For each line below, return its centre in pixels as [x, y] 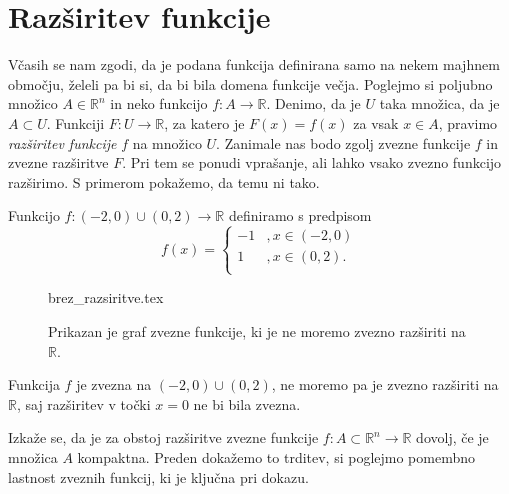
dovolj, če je [452, 437]
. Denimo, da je [313, 103]
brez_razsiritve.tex [106, 297]
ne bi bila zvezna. [247, 403]
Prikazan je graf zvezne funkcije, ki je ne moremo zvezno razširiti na [257, 331]
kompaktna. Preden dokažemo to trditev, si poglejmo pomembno [276, 457]
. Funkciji [75, 122]
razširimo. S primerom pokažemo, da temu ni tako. [164, 181]
